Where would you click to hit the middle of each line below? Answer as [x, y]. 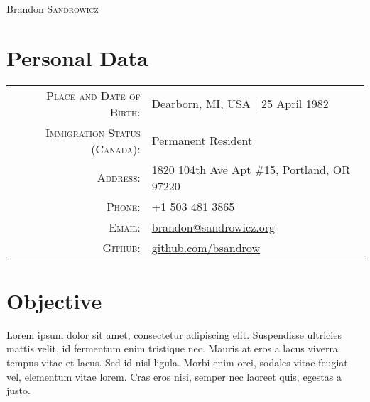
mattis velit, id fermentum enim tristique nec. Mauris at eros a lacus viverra [172, 348]
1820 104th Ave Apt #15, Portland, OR [251, 169]
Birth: [125, 112]
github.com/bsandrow [206, 247]
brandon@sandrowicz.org [213, 227]
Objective [54, 300]
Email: [125, 227]
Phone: [123, 206]
